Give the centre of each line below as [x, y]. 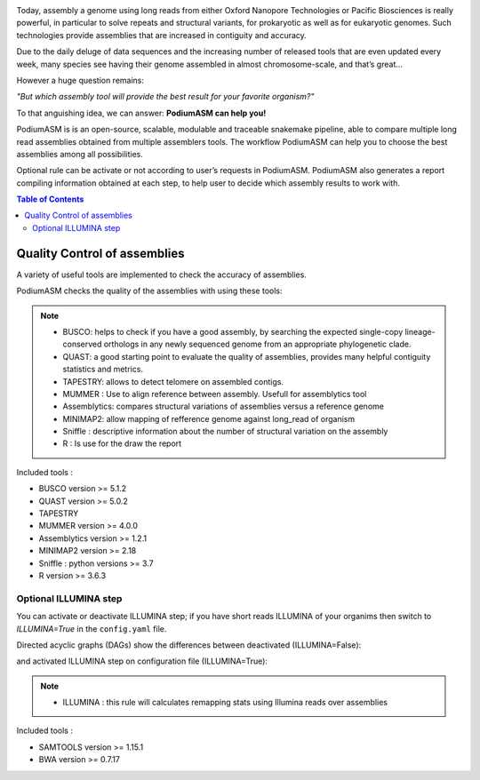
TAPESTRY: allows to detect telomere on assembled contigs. [173, 381]
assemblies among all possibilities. [80, 154]
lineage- [420, 331]
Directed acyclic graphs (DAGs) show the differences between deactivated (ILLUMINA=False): [189, 645]
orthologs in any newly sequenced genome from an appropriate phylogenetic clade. [257, 344]
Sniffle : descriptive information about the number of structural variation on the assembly [225, 432]
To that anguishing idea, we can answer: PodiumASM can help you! [141, 113]
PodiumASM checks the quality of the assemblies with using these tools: [149, 291]
